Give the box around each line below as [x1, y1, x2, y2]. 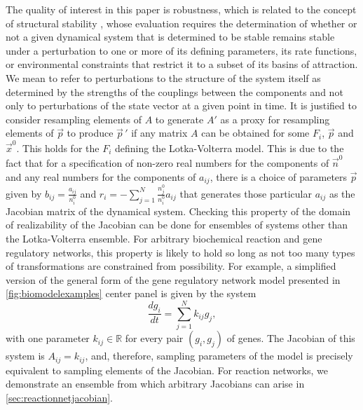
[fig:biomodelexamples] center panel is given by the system [6, 286, 256, 301]
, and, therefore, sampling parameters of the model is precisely [85, 348, 353, 363]
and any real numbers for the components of [6, 169, 196, 184]
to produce [67, 125, 114, 140]
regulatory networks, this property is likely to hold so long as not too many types [6, 245, 355, 259]
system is [6, 348, 45, 363]
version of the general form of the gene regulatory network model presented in [6, 272, 341, 287]
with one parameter [6, 331, 90, 346]
